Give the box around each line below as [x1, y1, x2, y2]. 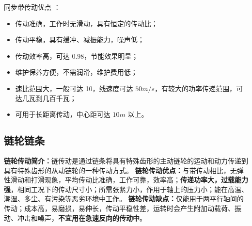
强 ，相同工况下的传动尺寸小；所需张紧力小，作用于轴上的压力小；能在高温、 [4, 184, 248, 194]
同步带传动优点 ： [4, 2, 61, 12]
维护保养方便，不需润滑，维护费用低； [15, 67, 138, 77]
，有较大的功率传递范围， [155, 83, 236, 93]
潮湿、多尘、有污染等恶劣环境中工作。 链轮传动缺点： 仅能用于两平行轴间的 [4, 194, 244, 204]
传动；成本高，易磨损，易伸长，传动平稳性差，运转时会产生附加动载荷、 [4, 203, 235, 213]
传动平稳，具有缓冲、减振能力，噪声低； [15, 34, 144, 45]
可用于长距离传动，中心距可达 [15, 109, 110, 119]
